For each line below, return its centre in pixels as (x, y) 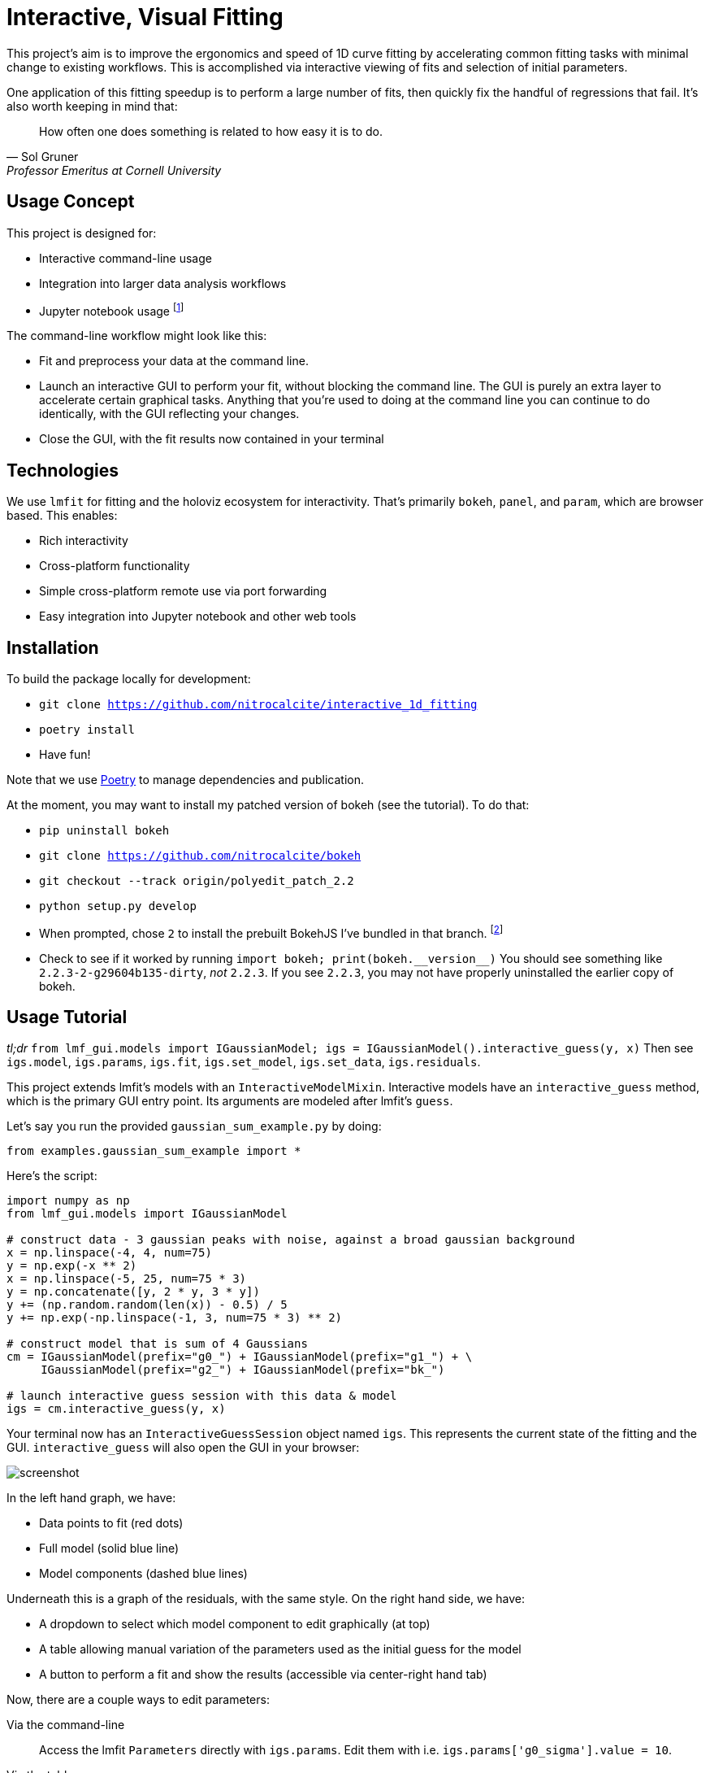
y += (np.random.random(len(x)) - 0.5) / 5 (147, 1305)
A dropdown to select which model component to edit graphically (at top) (235, 1624)
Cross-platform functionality (115, 566)
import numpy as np (68, 1201)
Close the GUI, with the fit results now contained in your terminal (212, 439)
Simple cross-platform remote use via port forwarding (183, 591)
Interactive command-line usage (126, 258)
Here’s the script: (52, 1176)
